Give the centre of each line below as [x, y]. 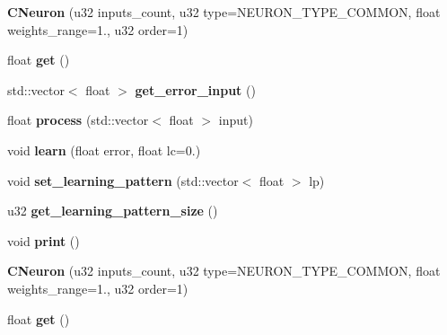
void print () [44, 240]
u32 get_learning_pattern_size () [113, 211]
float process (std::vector [78, 120]
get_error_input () [195, 89]
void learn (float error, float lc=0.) [104, 150]
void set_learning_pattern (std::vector [123, 180]
